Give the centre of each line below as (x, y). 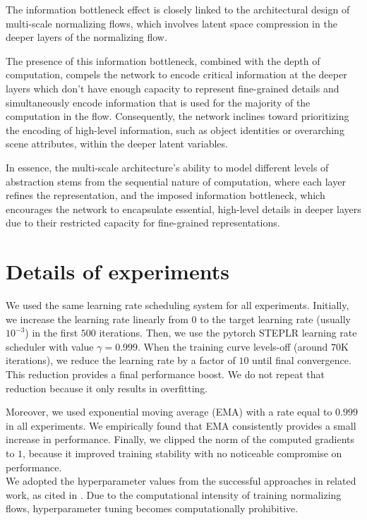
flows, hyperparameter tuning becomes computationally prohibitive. (152, 508)
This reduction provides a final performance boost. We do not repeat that (165, 374)
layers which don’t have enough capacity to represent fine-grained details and (173, 88)
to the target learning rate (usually (275, 319)
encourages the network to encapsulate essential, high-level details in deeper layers (183, 208)
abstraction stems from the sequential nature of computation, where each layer (176, 181)
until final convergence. (302, 360)
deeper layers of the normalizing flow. (86, 37)
